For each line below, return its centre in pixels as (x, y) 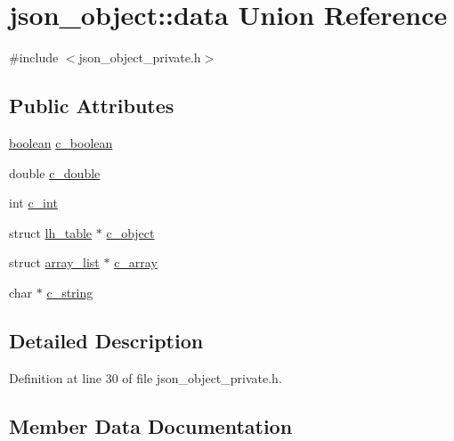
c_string (70, 292)
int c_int (33, 203)
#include (34, 57)
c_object (130, 232)
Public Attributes (92, 106)
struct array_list (54, 262)
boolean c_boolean (61, 142)
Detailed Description (106, 340)
